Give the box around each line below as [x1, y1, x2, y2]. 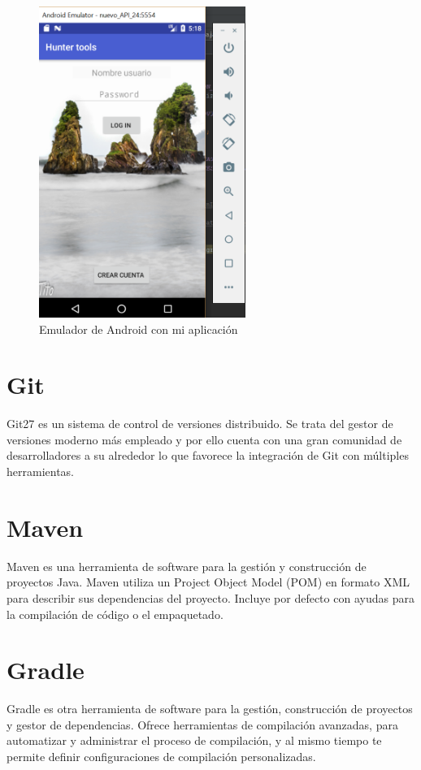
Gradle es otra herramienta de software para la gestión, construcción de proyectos [7, 700, 413, 717]
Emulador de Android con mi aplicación [39, 320, 238, 337]
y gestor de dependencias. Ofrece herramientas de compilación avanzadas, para [7, 716, 398, 733]
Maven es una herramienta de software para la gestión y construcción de [7, 557, 367, 574]
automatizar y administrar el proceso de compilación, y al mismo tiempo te [7, 732, 382, 749]
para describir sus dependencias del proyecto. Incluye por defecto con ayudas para [7, 589, 414, 606]
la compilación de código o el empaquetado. [7, 605, 224, 622]
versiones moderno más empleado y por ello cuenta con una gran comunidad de [7, 430, 402, 448]
